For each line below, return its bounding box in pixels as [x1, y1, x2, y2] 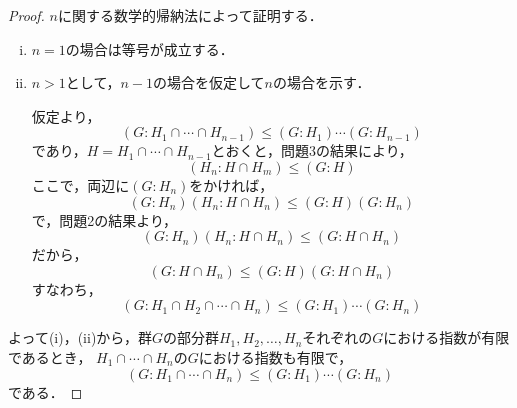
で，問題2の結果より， [31, 209, 177, 230]
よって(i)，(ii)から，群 [8, 327, 152, 348]
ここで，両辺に [31, 174, 130, 195]
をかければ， [189, 174, 274, 195]
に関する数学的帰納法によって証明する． [57, 5, 323, 25]
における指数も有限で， [198, 346, 353, 367]
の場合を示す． [273, 72, 371, 93]
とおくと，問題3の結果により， [211, 140, 413, 161]
